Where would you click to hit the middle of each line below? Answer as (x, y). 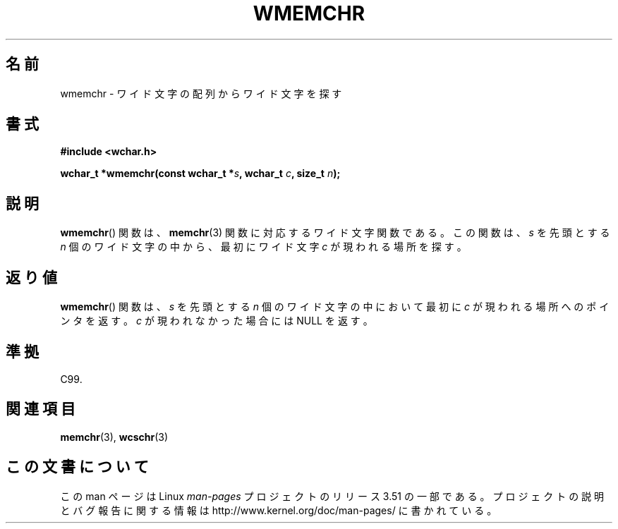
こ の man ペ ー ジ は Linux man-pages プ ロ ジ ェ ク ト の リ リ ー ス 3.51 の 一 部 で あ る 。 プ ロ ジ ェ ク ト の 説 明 (332, 496)
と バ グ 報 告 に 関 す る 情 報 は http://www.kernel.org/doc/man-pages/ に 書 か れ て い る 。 (279, 510)
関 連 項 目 (41, 409)
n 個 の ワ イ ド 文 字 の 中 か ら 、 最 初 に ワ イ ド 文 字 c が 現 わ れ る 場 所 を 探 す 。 (263, 247)
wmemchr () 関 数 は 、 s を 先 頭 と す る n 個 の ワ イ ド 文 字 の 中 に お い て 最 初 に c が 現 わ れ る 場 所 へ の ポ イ (335, 307)
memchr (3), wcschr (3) (114, 437)
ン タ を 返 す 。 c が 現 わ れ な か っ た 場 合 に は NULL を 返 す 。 (217, 321)
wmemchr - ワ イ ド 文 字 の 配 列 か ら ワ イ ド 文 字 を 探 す (201, 93)
